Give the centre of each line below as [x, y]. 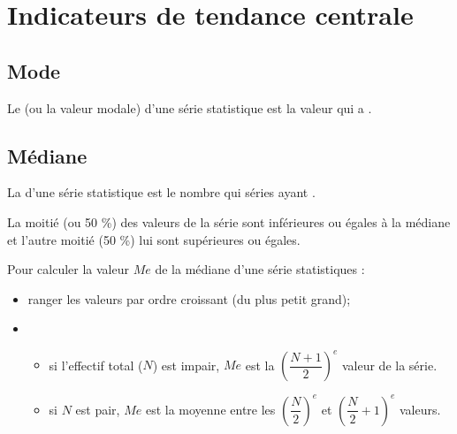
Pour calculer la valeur [68, 269]
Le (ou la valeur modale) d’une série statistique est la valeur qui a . [190, 107]
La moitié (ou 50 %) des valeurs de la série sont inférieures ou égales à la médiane [229, 221]
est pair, [98, 409]
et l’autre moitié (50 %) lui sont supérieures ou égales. [154, 239]
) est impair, [186, 365]
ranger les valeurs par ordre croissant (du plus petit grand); [189, 298]
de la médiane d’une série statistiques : [260, 269]
